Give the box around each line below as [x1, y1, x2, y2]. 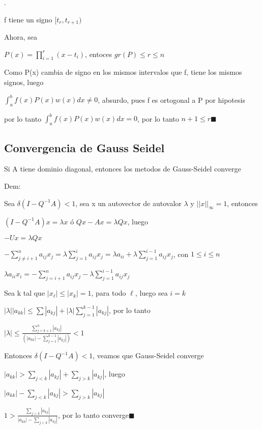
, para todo [91, 288, 126, 298]
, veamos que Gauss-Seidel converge [93, 350, 204, 361]
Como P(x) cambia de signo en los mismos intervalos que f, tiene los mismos [4, 67, 242, 77]
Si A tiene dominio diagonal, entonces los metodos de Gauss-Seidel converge [4, 163, 241, 174]
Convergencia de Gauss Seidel [4, 139, 165, 155]
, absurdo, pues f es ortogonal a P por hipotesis [98, 94, 245, 105]
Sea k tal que [4, 288, 45, 298]
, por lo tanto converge [58, 409, 129, 420]
